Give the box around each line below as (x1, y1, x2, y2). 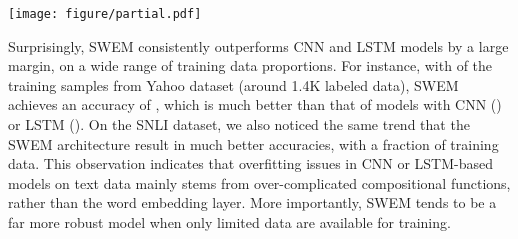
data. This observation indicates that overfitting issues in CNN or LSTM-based (8, 153, 494, 174)
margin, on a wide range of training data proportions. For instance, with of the (8, 55, 493, 76)
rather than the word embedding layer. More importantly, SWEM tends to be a (8, 192, 497, 213)
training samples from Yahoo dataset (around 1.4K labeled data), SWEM (8, 74, 459, 95)
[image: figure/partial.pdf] (8, 7, 202, 21)
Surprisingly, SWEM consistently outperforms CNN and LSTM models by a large (8, 35, 509, 56)
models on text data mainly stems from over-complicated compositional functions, (8, 172, 511, 193)
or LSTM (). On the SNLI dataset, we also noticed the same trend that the (8, 114, 470, 135)
